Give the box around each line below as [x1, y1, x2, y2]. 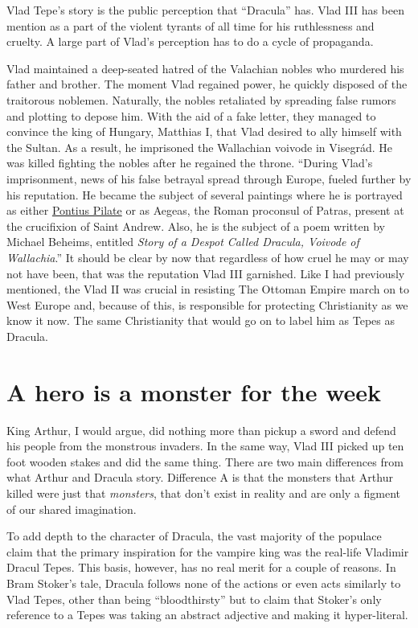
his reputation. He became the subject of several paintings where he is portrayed [6, 186, 403, 203]
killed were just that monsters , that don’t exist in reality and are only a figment [6, 484, 400, 501]
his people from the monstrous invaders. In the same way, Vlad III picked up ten [6, 437, 404, 454]
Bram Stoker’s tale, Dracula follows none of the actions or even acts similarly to [6, 574, 401, 591]
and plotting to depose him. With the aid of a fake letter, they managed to [6, 107, 376, 124]
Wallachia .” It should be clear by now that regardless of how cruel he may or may [6, 248, 409, 265]
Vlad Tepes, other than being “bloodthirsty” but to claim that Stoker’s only [6, 590, 382, 607]
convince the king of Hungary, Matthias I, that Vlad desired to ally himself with [6, 123, 402, 140]
